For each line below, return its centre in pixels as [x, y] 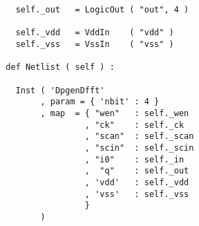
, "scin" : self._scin [139, 148]
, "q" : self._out [137, 171]
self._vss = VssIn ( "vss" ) [95, 44]
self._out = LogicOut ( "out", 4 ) [102, 10]
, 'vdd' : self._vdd [137, 182]
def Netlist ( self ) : [60, 67]
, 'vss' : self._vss [137, 194]
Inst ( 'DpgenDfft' [60, 90]
